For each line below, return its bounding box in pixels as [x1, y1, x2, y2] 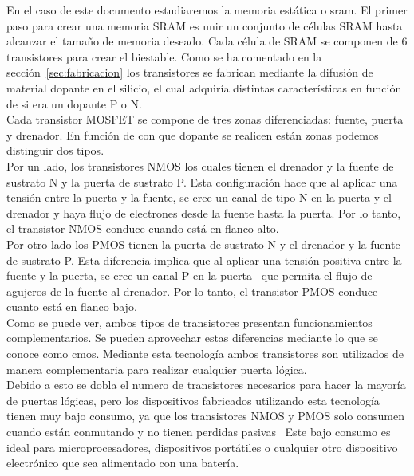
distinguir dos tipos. [6, 142, 104, 159]
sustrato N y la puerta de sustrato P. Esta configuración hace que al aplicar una [6, 173, 398, 190]
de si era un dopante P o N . [6, 95, 142, 112]
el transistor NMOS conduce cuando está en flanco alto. [6, 220, 279, 237]
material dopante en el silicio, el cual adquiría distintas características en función [6, 79, 402, 96]
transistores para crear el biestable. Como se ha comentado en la [6, 48, 322, 65]
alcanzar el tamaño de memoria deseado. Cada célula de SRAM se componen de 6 [6, 33, 408, 49]
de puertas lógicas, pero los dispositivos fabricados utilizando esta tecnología [6, 391, 380, 408]
